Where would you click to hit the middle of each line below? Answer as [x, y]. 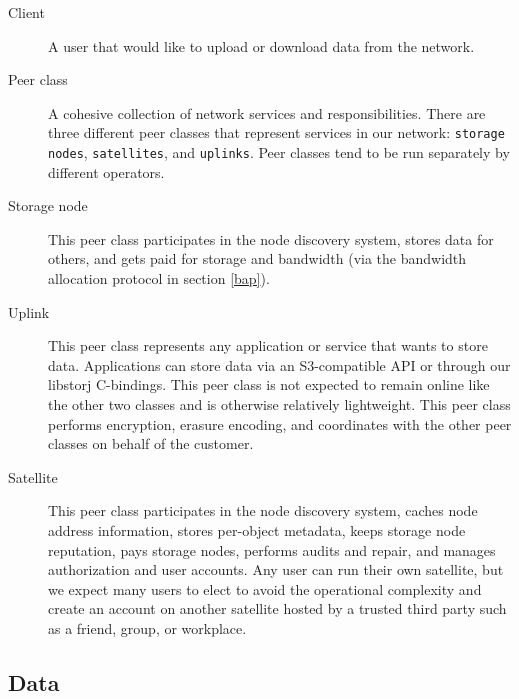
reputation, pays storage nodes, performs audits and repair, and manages [272, 549]
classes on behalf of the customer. [151, 443]
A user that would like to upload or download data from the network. [261, 45]
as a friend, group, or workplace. [147, 627]
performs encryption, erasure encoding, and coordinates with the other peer [280, 423]
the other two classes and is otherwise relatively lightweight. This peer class [279, 404]
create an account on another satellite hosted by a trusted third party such [277, 608]
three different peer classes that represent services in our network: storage [276, 132]
